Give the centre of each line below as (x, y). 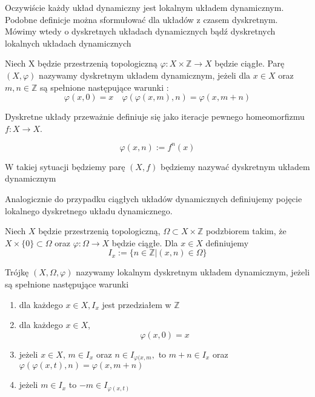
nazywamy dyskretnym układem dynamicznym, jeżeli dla (145, 75)
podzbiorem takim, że (246, 231)
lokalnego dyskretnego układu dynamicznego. (89, 210)
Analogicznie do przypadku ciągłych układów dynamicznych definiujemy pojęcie (154, 199)
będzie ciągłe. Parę (250, 63)
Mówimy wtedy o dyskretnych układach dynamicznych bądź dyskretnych (140, 31)
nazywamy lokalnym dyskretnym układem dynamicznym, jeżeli (193, 272)
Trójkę (17, 272)
